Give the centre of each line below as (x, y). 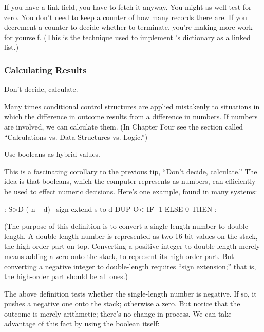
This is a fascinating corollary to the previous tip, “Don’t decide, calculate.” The (131, 171)
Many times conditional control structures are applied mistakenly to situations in (132, 106)
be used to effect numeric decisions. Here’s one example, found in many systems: (131, 191)
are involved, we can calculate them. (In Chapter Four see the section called (124, 126)
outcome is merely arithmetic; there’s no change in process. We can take (118, 313)
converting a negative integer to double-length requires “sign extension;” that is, (130, 266)
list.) (12, 47)
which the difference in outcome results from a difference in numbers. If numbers (131, 116)
